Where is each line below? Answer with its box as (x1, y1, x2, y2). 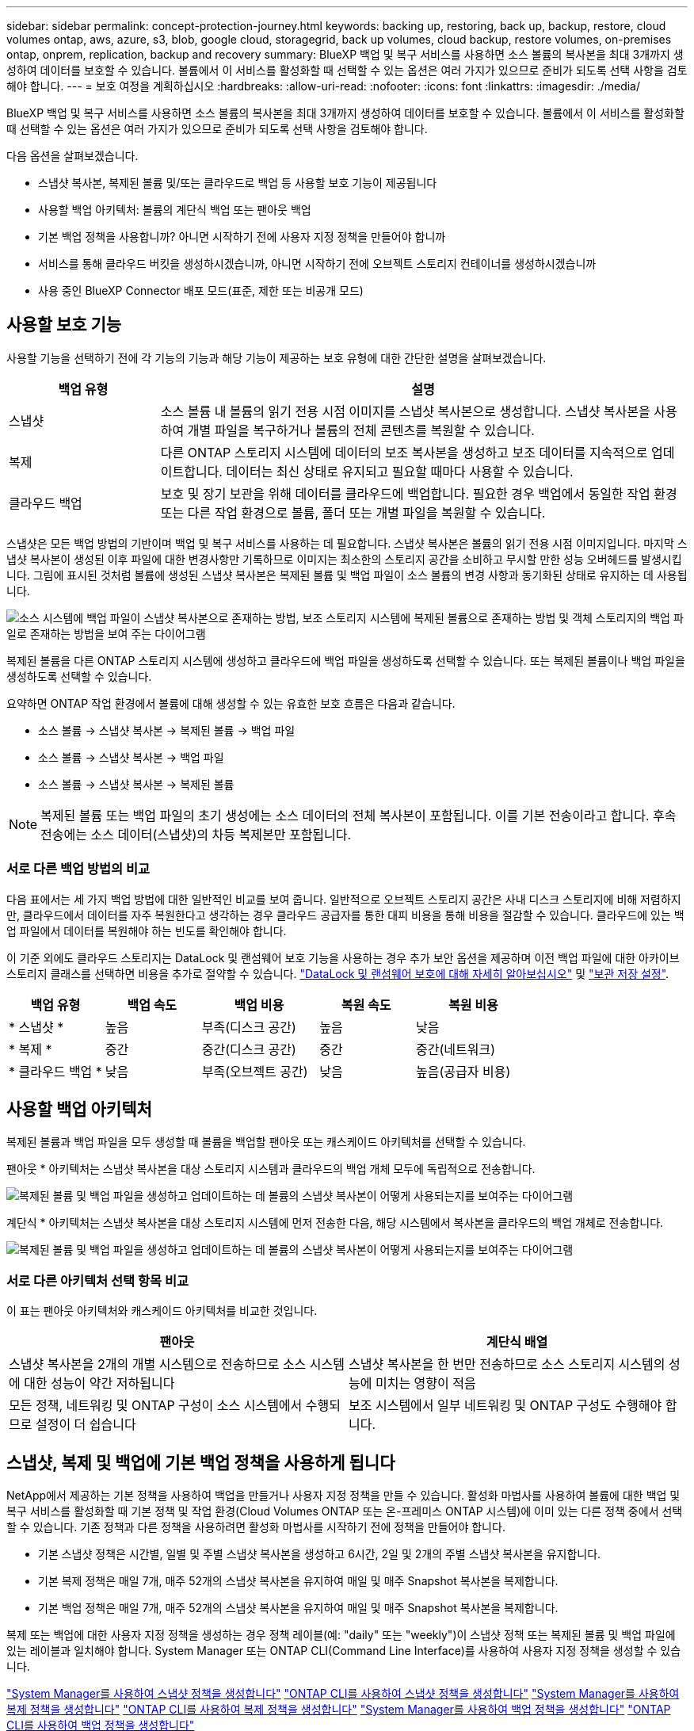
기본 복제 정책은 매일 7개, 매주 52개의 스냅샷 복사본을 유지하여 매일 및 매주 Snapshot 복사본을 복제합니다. (38, 1574, 559, 1588)
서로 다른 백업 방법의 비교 (6, 861, 151, 877)
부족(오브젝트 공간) (201, 1063, 308, 1079)
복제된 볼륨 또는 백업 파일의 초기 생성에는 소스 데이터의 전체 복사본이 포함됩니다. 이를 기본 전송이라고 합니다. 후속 (40, 807, 677, 823)
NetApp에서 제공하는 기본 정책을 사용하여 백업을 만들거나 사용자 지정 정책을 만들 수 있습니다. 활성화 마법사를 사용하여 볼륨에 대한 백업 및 (6, 1488, 681, 1503)
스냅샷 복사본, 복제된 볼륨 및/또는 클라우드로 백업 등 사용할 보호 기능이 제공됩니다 (38, 176, 437, 189)
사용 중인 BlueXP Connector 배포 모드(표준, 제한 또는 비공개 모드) (38, 284, 364, 297)
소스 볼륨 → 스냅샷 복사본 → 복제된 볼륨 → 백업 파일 (38, 723, 296, 737)
